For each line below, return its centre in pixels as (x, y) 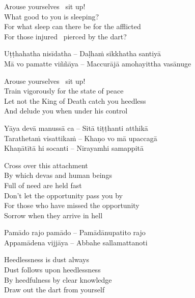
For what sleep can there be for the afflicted (73, 26)
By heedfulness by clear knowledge (58, 279)
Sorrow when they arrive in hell (53, 215)
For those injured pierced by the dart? (65, 36)
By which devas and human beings (58, 175)
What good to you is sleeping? (52, 16)
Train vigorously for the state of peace (64, 91)
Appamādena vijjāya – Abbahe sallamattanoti (76, 242)
